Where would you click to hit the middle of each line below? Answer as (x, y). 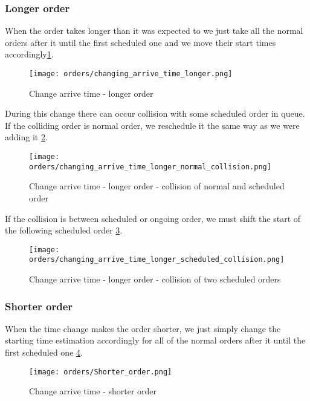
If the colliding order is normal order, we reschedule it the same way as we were (152, 125)
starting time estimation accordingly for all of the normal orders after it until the (155, 340)
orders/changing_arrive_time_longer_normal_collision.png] (150, 167)
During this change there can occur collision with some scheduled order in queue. (155, 113)
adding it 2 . (26, 137)
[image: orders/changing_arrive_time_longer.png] (131, 74)
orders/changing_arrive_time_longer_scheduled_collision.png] (157, 260)
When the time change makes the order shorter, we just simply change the (143, 328)
